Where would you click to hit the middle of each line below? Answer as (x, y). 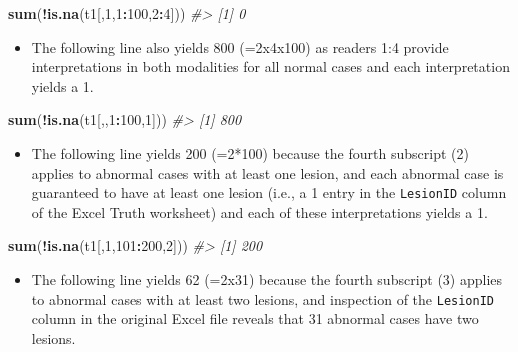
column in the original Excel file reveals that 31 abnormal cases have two (255, 318)
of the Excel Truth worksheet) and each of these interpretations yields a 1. (259, 211)
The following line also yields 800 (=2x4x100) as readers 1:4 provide (240, 46)
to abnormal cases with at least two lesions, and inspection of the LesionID (262, 298)
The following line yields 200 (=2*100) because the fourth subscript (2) (250, 152)
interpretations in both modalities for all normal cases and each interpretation (270, 66)
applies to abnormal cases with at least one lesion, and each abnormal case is (267, 172)
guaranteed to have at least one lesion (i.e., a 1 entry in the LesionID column (269, 192)
